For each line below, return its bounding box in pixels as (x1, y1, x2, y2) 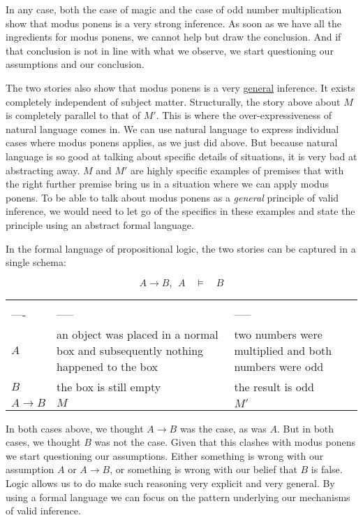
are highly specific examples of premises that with (131, 162, 344, 177)
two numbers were (234, 325, 323, 342)
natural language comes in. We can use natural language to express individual (6, 121, 339, 136)
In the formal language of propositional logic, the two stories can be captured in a (6, 241, 356, 255)
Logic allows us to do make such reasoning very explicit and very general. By (6, 476, 335, 491)
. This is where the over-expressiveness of (156, 108, 332, 122)
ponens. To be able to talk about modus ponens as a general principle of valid (6, 190, 339, 204)
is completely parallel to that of (6, 108, 141, 122)
